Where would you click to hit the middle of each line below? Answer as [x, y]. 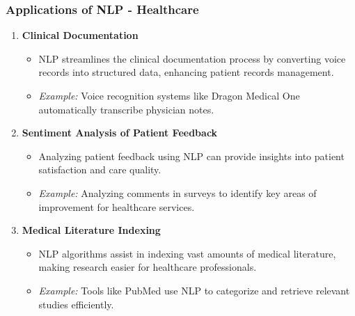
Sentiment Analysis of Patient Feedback [120, 133]
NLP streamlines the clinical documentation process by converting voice [192, 58]
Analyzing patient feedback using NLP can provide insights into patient [191, 156]
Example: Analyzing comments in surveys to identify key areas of [177, 192]
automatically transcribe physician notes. [126, 109]
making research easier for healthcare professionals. [148, 267]
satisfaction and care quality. [100, 169]
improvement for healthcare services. [117, 206]
